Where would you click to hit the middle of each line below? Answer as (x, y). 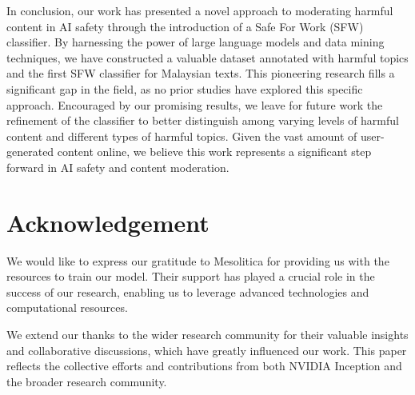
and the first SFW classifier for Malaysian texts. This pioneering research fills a (201, 73)
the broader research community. (87, 381)
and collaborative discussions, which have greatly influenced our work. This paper (207, 350)
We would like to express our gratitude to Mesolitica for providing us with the (198, 260)
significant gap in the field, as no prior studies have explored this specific (185, 88)
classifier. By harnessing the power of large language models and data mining (196, 42)
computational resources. (67, 307)
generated (30, 152)
